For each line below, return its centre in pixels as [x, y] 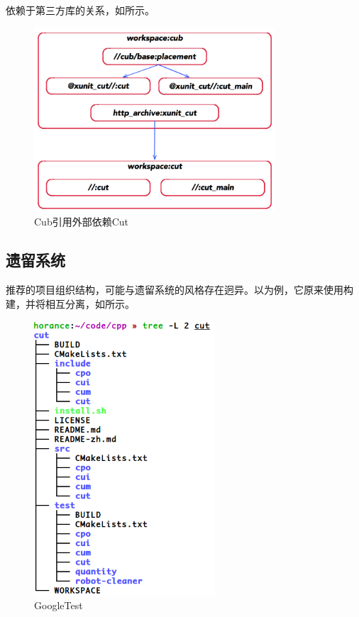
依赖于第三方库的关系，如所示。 [80, 10]
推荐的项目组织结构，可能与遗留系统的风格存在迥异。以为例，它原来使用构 [179, 289]
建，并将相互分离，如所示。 [70, 303]
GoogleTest [59, 605]
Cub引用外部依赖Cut [82, 222]
